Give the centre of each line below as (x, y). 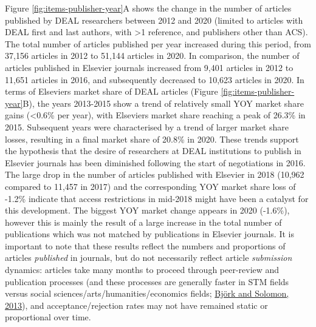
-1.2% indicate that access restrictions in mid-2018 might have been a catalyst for (157, 198)
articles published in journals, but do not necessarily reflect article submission (149, 258)
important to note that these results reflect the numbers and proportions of (145, 245)
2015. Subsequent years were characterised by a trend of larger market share (147, 126)
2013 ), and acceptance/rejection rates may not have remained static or (136, 305)
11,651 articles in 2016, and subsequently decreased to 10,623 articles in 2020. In (155, 79)
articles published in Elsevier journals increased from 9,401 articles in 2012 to (149, 67)
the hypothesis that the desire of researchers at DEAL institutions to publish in (153, 151)
